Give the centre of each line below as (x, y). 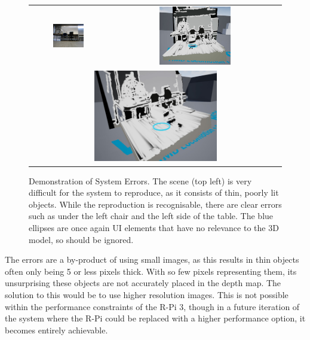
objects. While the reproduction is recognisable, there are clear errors (155, 204)
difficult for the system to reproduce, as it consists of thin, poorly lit (154, 192)
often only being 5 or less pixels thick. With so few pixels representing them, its (151, 271)
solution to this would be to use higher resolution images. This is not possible (147, 294)
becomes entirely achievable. (56, 330)
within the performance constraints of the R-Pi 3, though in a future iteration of (152, 306)
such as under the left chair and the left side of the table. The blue (151, 216)
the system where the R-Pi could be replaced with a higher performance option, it (155, 318)
